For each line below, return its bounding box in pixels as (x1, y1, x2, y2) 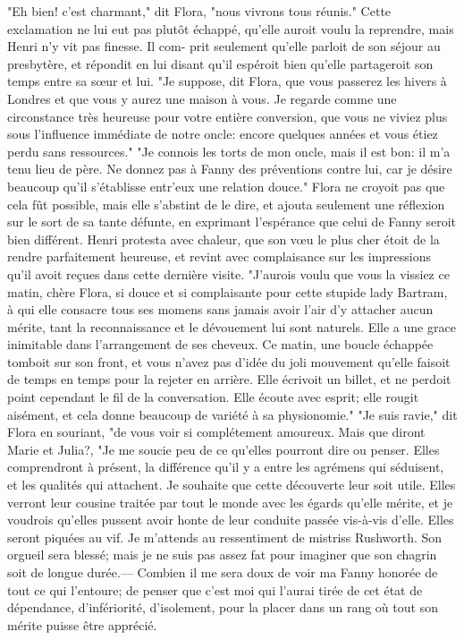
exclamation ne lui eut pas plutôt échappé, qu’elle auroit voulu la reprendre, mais (7, 19, 454, 38)
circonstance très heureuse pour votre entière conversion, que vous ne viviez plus (7, 107, 448, 125)
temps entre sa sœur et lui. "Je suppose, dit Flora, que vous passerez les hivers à (7, 72, 447, 90)
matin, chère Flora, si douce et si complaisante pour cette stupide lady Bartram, (7, 282, 448, 301)
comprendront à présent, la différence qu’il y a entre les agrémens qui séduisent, (7, 457, 444, 476)
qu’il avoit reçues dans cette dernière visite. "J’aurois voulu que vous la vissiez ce (7, 264, 450, 283)
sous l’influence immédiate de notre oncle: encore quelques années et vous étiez (7, 124, 438, 143)
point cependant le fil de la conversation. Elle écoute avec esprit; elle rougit (7, 388, 419, 406)
